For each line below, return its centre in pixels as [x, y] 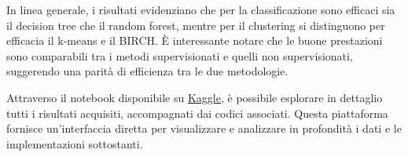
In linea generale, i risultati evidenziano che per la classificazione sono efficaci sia [201, 9]
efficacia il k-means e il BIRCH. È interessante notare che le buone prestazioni [195, 40]
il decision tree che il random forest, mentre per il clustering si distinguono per [196, 25]
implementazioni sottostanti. [75, 143]
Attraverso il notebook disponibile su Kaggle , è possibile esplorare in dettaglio [195, 97]
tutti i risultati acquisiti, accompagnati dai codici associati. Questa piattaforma [197, 113]
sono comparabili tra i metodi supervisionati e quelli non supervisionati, [180, 55]
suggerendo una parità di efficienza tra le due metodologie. [147, 71]
